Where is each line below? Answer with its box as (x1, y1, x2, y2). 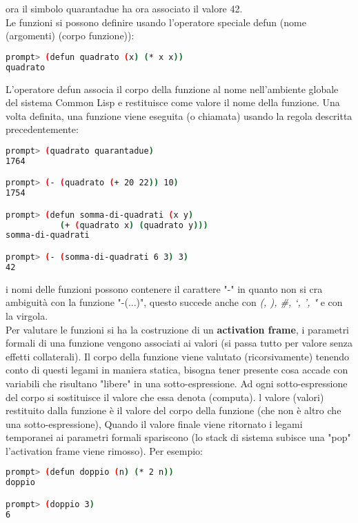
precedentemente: (6, 122, 79, 136)
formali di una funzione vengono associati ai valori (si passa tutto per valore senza (6, 336, 353, 350)
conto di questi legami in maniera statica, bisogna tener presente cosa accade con (6, 362, 348, 377)
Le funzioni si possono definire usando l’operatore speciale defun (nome (6, 14, 306, 29)
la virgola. (6, 308, 48, 322)
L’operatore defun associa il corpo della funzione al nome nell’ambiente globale (6, 81, 339, 96)
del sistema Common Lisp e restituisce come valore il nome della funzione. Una (6, 95, 340, 110)
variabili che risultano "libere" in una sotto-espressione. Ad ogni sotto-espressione (6, 376, 348, 390)
